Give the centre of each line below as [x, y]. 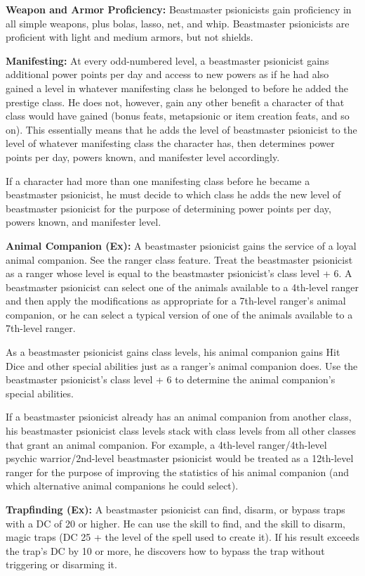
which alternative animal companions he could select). [122, 486]
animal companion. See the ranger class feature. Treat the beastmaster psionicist [179, 259]
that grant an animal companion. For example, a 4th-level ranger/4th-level [166, 444]
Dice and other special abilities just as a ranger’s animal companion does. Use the [182, 365]
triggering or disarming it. [61, 564]
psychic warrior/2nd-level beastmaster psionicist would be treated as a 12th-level [180, 458]
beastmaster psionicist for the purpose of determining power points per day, [168, 208]
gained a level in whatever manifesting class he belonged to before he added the [177, 88]
